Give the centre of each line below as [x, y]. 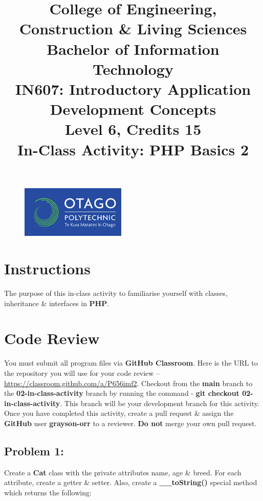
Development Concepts [133, 109]
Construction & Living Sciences [133, 28]
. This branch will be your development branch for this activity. [160, 403]
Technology [133, 68]
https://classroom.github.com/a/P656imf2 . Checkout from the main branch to [128, 383]
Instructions [47, 268]
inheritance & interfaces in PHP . [57, 303]
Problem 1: [34, 450]
